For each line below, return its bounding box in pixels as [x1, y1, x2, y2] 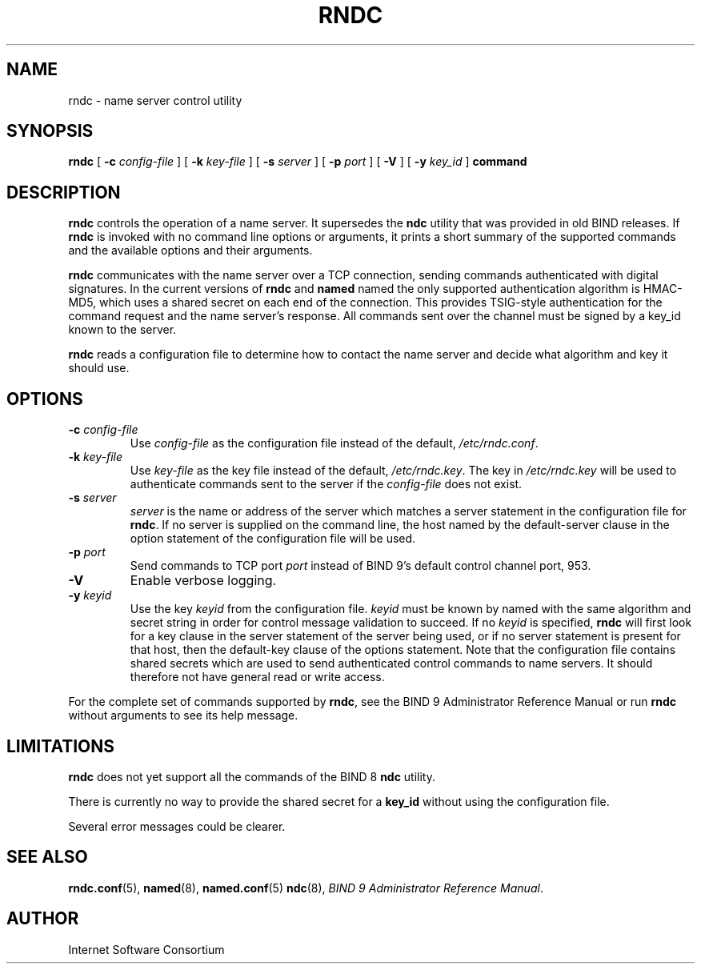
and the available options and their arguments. [68, 243, 313, 258]
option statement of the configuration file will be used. [130, 531, 416, 546]
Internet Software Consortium [68, 942, 225, 956]
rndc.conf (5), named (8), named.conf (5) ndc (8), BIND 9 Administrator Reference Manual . [68, 880, 543, 895]
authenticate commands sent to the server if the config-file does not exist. [130, 477, 523, 491]
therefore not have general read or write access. [130, 670, 385, 684]
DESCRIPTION [6, 182, 121, 202]
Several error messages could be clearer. [68, 819, 286, 833]
